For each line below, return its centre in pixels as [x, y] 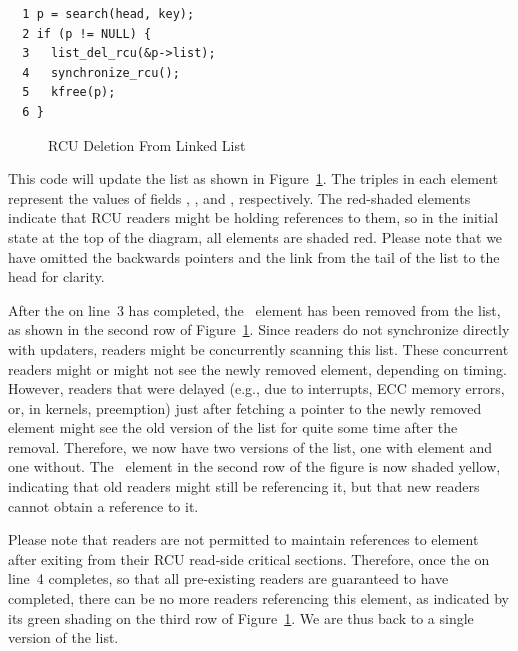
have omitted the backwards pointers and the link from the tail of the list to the [254, 256]
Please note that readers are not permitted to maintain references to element [243, 539]
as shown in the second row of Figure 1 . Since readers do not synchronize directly [259, 329]
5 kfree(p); [69, 92]
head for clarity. [56, 276]
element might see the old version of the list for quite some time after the [233, 427]
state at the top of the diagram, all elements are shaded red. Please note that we [255, 236]
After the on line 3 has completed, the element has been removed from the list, [254, 309]
